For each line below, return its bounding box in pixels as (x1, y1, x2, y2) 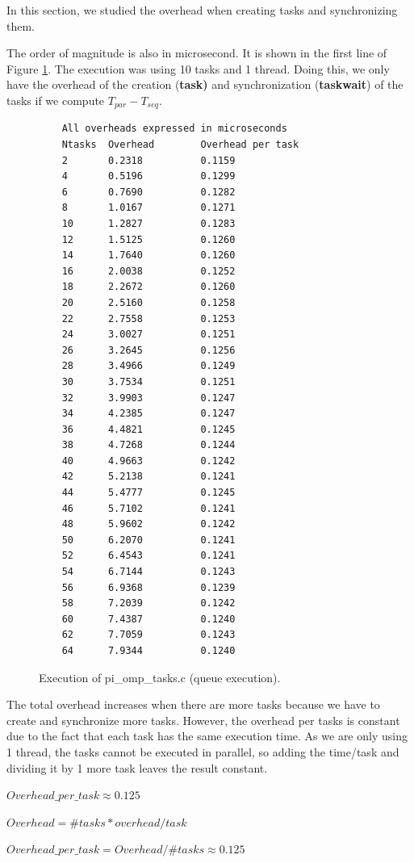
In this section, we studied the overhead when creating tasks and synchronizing (6, 2, 398, 18)
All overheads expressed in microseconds (61, 123, 287, 135)
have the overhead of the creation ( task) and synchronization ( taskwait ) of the (6, 76, 404, 93)
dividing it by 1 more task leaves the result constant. (6, 759, 268, 776)
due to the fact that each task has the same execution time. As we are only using (6, 727, 408, 744)
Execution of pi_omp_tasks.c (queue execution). (39, 668, 281, 685)
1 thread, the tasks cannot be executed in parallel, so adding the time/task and (6, 743, 399, 760)
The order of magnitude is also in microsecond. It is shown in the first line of (6, 44, 387, 61)
